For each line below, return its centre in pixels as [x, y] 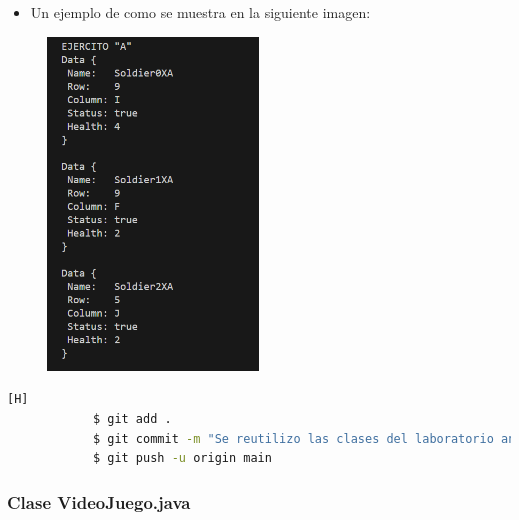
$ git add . [132, 419]
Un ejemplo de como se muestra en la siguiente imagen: [200, 12]
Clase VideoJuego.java [99, 501]
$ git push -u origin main [182, 458]
